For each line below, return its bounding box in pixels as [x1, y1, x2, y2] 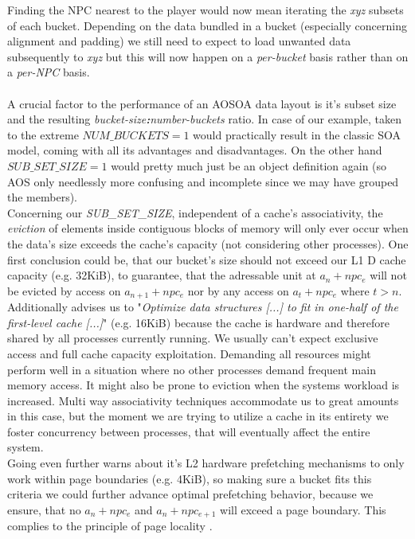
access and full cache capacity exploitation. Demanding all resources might [7, 345, 371, 361]
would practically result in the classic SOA [193, 126, 401, 143]
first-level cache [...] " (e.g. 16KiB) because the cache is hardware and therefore [7, 314, 390, 330]
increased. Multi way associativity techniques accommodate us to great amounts [7, 392, 399, 408]
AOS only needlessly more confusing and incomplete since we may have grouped [7, 173, 399, 189]
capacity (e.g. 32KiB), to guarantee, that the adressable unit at [7, 267, 316, 283]
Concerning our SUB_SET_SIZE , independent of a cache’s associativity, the [7, 204, 383, 221]
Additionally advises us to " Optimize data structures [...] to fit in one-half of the [7, 299, 398, 315]
